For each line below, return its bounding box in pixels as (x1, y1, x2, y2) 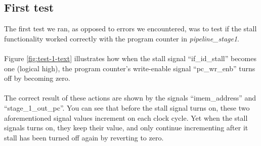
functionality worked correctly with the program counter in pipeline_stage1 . (4, 33, 239, 43)
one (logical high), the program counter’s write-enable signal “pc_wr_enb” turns (4, 63, 255, 73)
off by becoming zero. (4, 73, 70, 83)
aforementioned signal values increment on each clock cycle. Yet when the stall (4, 112, 248, 123)
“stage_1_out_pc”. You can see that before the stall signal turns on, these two (4, 102, 250, 113)
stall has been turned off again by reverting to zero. (4, 132, 164, 142)
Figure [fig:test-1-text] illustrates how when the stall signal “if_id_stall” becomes (4, 53, 256, 63)
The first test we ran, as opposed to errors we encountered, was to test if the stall (4, 23, 257, 34)
